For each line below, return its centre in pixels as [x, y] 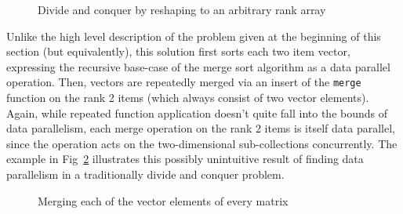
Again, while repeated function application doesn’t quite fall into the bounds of [197, 112]
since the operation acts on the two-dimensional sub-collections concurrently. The [202, 143]
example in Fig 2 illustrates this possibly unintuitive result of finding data [185, 159]
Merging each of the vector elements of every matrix [163, 200]
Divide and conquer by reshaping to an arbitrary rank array [182, 9]
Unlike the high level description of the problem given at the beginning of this [194, 36]
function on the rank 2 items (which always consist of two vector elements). [188, 98]
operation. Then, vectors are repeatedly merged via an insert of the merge [184, 82]
